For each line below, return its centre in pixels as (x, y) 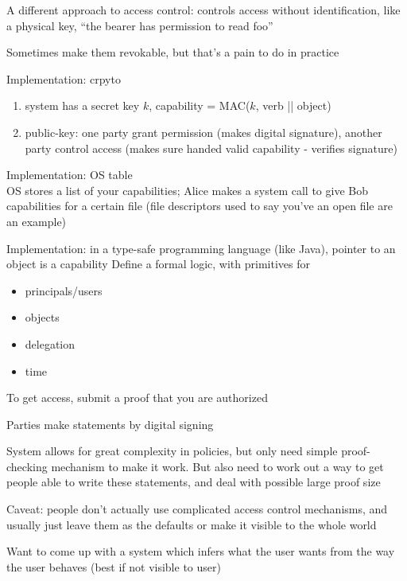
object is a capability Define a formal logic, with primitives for (158, 264)
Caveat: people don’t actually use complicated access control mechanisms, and (197, 509)
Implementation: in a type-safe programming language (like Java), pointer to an (201, 248)
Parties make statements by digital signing (110, 424)
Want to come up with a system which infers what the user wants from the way (201, 551)
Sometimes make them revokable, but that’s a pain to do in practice (173, 52)
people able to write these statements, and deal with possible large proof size (194, 482)
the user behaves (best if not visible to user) (114, 566)
